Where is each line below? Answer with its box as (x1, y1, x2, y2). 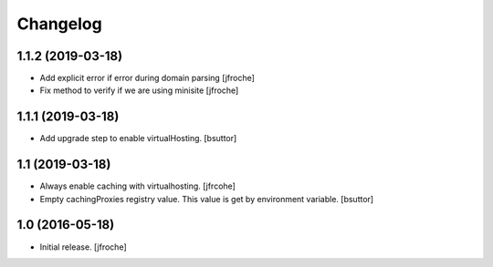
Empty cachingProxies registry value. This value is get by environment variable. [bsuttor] (39, 193, 374, 204)
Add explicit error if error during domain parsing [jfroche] (39, 73, 256, 84)
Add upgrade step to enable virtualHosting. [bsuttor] (39, 133, 237, 144)
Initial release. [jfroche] (39, 241, 127, 252)
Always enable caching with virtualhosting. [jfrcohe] (39, 180, 236, 191)
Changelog (16, 14, 102, 34)
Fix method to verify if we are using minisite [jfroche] (39, 85, 239, 96)
